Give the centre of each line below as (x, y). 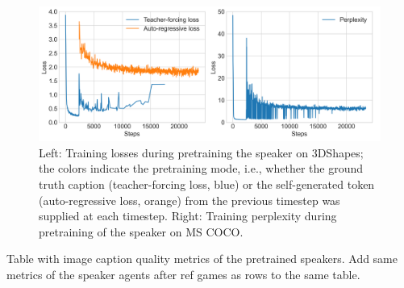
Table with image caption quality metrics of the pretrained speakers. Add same (202, 259)
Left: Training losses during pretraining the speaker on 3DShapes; (201, 152)
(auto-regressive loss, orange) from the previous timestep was (190, 200)
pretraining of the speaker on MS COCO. (141, 231)
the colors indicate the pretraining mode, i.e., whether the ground (201, 168)
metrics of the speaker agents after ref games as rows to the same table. (183, 275)
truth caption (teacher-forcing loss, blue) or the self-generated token (207, 184)
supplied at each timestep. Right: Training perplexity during (188, 216)
